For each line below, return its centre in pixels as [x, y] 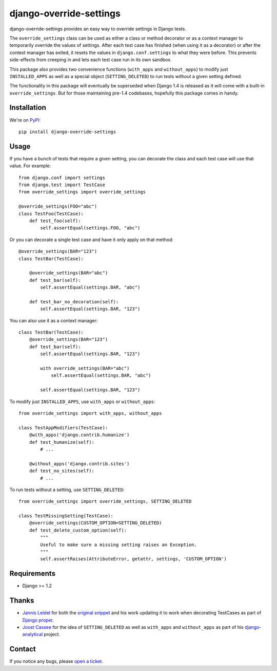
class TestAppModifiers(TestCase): [63, 428]
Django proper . [38, 620]
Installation [28, 108]
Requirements [33, 574]
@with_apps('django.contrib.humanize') [79, 435]
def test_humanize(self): [62, 442]
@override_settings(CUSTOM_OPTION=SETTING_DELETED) [95, 523]
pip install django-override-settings [67, 132]
